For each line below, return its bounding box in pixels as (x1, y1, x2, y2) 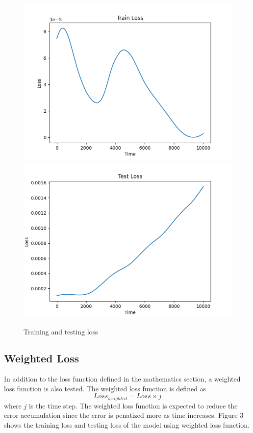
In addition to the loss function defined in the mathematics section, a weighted (4, 373, 241, 383)
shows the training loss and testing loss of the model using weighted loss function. (4, 419, 250, 430)
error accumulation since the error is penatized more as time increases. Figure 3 (4, 410, 244, 420)
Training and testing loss (24, 327, 98, 337)
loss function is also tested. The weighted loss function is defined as (4, 383, 206, 393)
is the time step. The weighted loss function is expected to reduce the (28, 400, 238, 410)
